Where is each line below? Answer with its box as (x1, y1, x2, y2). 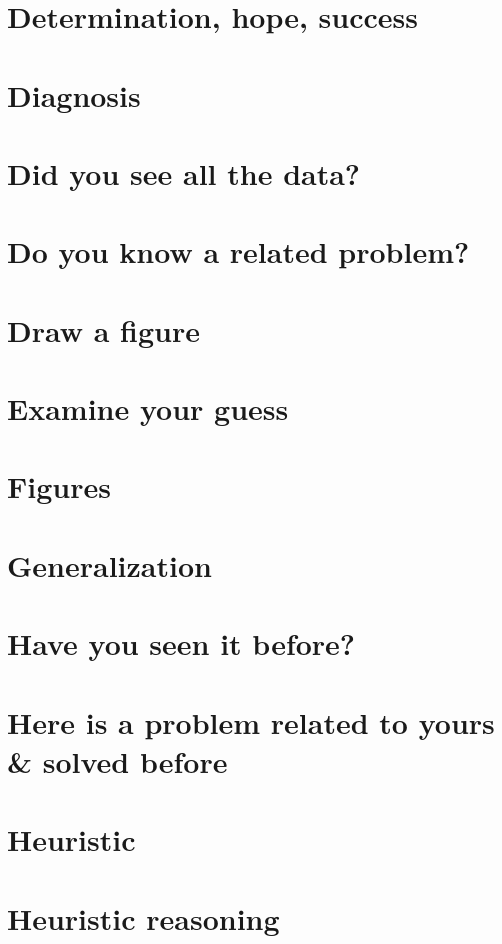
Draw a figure (7, 309, 201, 350)
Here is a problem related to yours (7, 701, 495, 742)
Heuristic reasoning (7, 897, 280, 938)
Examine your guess (7, 388, 289, 429)
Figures (7, 466, 111, 507)
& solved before (7, 740, 228, 781)
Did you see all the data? (7, 152, 361, 193)
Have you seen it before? (7, 623, 356, 664)
